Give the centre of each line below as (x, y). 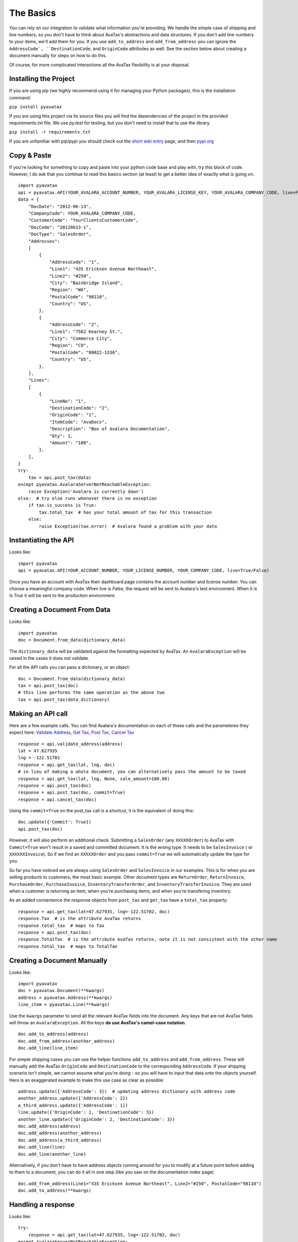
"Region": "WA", (69, 290)
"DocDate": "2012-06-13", (60, 206)
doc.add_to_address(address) (53, 1034)
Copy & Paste (30, 155)
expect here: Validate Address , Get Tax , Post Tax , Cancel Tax (72, 732)
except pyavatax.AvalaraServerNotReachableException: (85, 485)
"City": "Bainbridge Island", (86, 283)
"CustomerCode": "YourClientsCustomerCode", (83, 220)
